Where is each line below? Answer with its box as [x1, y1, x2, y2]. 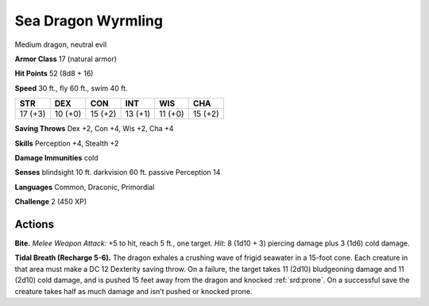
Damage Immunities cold [14, 153, 99, 162]
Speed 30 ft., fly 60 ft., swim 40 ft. [14, 83, 128, 93]
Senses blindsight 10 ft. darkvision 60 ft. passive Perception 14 [14, 168, 221, 177]
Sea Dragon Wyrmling [14, 12, 163, 29]
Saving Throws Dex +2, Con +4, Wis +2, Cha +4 [14, 124, 174, 134]
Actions [14, 217, 55, 230]
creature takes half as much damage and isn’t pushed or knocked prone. [14, 286, 253, 296]
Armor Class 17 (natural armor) [14, 54, 118, 64]
